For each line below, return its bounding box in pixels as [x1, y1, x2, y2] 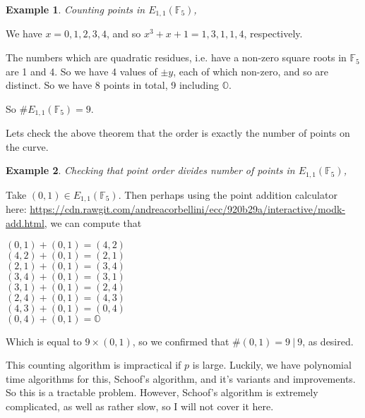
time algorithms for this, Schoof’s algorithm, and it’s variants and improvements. [6, 371, 356, 386]
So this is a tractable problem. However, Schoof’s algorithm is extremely [6, 385, 318, 400]
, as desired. [302, 333, 354, 348]
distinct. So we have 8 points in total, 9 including [6, 78, 219, 92]
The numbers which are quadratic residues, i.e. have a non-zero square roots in [6, 50, 347, 65]
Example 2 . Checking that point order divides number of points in [6, 163, 295, 178]
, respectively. [244, 26, 303, 41]
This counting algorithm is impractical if [6, 357, 181, 372]
